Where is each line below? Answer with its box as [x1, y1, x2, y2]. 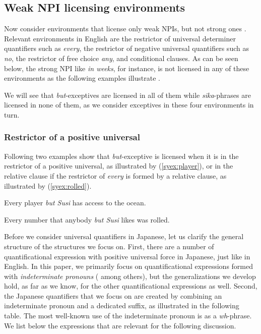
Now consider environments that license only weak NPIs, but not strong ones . [4, 23, 246, 34]
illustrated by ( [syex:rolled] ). [4, 180, 92, 191]
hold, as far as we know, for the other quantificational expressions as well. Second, [4, 281, 257, 291]
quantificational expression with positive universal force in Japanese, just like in [4, 251, 250, 261]
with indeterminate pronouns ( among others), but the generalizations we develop [4, 270, 256, 281]
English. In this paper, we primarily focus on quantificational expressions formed [4, 261, 253, 271]
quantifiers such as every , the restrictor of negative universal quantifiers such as [4, 43, 249, 53]
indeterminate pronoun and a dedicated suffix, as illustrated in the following [4, 300, 239, 311]
